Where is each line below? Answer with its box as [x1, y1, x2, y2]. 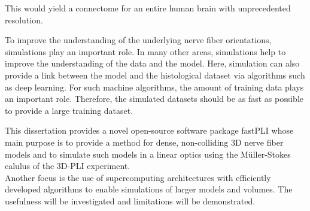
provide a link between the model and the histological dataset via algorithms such [5, 68, 305, 81]
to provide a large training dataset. [5, 104, 133, 116]
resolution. [5, 13, 43, 26]
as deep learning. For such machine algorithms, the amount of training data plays [5, 80, 304, 93]
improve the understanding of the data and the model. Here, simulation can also [5, 57, 300, 70]
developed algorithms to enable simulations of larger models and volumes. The [5, 183, 293, 195]
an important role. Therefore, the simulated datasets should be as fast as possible [5, 92, 303, 105]
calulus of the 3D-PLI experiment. [5, 159, 130, 172]
